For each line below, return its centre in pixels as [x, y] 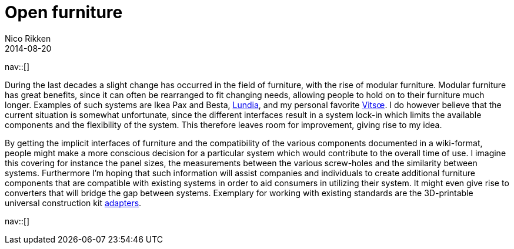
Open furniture [64, 12]
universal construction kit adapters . [73, 203]
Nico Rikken [28, 38]
